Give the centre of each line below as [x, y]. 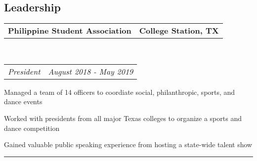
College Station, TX [179, 31]
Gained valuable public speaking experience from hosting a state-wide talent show [128, 144]
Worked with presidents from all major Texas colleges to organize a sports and [123, 118]
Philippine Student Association [70, 31]
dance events [23, 101]
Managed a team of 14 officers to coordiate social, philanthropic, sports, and [120, 92]
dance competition [32, 128]
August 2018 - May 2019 [91, 71]
